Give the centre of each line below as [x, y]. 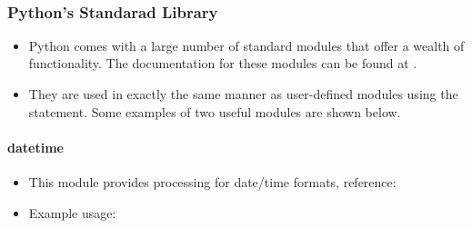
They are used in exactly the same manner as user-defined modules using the [243, 94]
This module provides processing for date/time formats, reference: [212, 181]
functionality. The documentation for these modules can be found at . [223, 63]
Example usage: [72, 212]
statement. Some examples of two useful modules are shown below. [215, 111]
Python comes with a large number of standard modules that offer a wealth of [246, 45]
